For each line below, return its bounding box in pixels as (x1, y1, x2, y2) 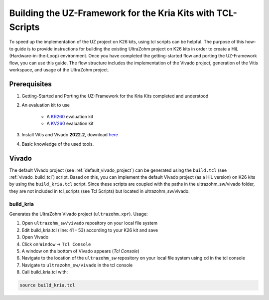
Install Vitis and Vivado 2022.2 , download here (21, 132, 119, 138)
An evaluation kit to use (21, 102, 70, 108)
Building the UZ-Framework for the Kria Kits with (9, 7, 215, 18)
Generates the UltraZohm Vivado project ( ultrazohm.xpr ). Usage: (9, 211, 148, 217)
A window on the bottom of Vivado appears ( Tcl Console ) (21, 248, 139, 254)
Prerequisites (9, 80, 52, 88)
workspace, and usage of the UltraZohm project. (9, 66, 109, 72)
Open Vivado (21, 234, 49, 240)
